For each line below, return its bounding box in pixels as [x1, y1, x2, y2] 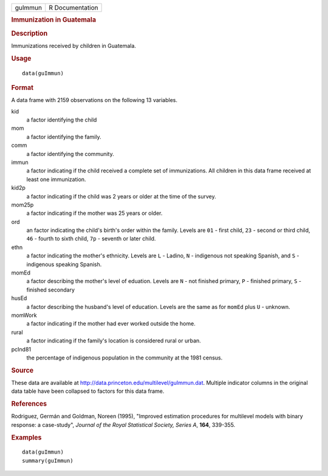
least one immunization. [26, 175, 86, 183]
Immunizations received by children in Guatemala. [11, 42, 137, 49]
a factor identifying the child [26, 116, 97, 124]
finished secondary [26, 286, 75, 293]
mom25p [11, 201, 34, 208]
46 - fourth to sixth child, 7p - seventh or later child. [26, 235, 156, 242]
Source [11, 366, 34, 375]
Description [11, 29, 48, 38]
